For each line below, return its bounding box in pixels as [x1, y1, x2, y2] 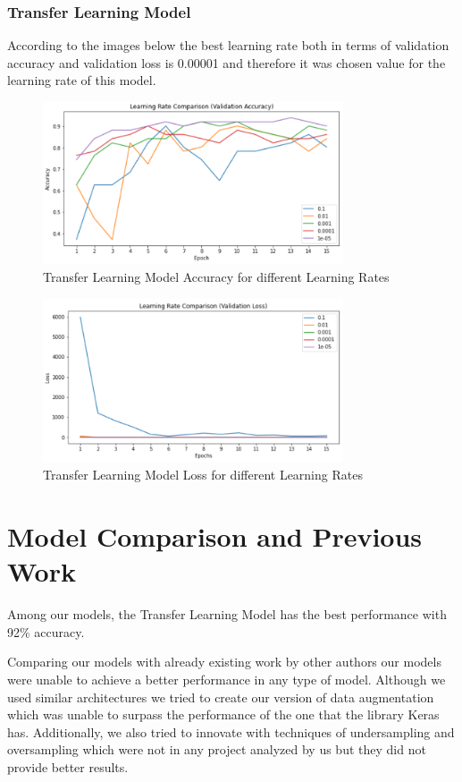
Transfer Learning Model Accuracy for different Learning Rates [43, 268, 390, 286]
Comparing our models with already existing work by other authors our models [7, 652, 441, 671]
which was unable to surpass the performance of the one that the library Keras [7, 705, 440, 724]
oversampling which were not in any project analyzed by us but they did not [7, 740, 426, 759]
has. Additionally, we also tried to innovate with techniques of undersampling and [7, 722, 455, 741]
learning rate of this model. [7, 71, 156, 89]
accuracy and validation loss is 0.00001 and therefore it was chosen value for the [7, 53, 446, 72]
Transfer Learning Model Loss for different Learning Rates [43, 465, 363, 484]
